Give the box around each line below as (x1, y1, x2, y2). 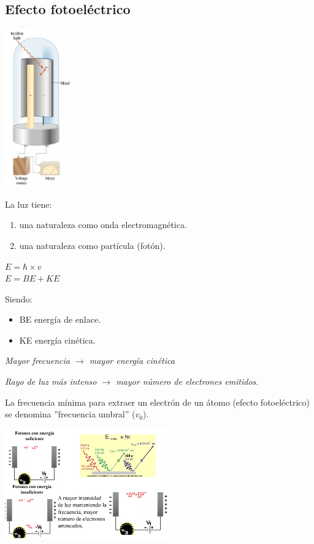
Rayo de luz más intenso (5, 375, 97, 388)
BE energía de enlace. (19, 313, 101, 326)
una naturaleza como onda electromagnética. (19, 218, 187, 231)
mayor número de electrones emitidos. (116, 375, 259, 388)
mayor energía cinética (89, 354, 175, 367)
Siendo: (5, 292, 33, 305)
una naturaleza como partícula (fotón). (19, 238, 166, 251)
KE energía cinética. (19, 333, 96, 346)
